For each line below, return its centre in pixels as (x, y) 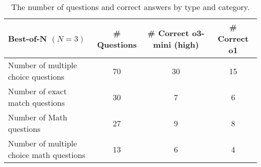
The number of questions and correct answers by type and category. (130, 7)
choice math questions (47, 155)
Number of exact (37, 91)
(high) (186, 44)
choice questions (36, 76)
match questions (37, 103)
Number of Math (38, 117)
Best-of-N (28, 38)
